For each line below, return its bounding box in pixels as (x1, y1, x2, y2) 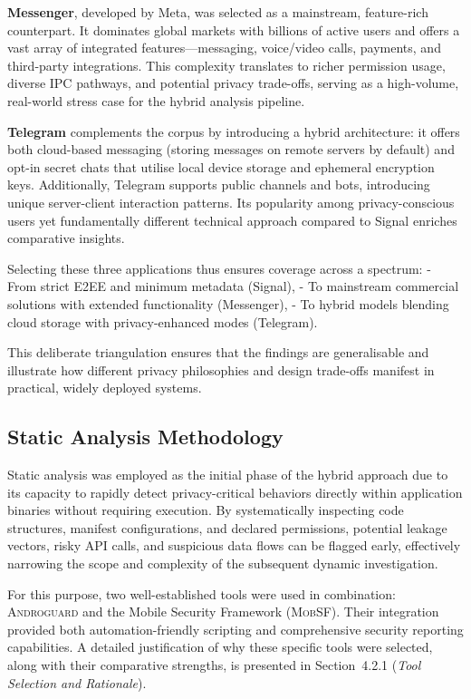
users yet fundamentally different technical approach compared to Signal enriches (7, 210, 457, 229)
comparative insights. (7, 228, 125, 248)
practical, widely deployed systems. (7, 378, 202, 397)
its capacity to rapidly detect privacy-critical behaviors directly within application (7, 482, 463, 501)
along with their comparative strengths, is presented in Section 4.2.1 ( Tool (7, 655, 421, 675)
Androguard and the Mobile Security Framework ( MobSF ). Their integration (7, 602, 439, 621)
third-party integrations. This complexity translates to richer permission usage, (7, 55, 446, 74)
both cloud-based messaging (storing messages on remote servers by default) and (7, 140, 455, 159)
